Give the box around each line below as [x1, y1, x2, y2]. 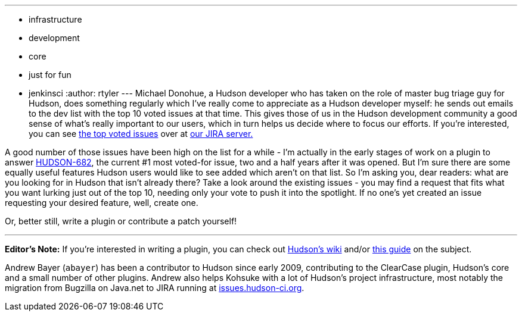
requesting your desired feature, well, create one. [5, 198, 198, 208]
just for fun [29, 70, 72, 80]
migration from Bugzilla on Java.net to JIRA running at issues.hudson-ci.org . [5, 283, 304, 293]
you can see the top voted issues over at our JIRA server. [29, 129, 253, 139]
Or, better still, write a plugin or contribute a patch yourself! [5, 216, 237, 226]
